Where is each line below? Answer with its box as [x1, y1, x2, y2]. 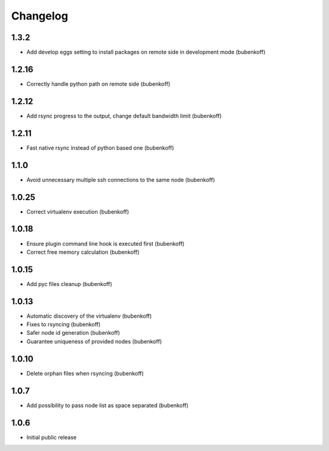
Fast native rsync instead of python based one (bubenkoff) [26, 144, 174, 152]
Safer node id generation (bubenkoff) [26, 329, 120, 337]
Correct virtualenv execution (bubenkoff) [26, 208, 129, 215]
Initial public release [26, 433, 77, 441]
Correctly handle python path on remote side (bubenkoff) [26, 80, 171, 88]
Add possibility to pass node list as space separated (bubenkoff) [26, 402, 189, 409]
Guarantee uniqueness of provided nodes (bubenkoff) [26, 338, 162, 345]
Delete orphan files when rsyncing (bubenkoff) [26, 369, 144, 377]
